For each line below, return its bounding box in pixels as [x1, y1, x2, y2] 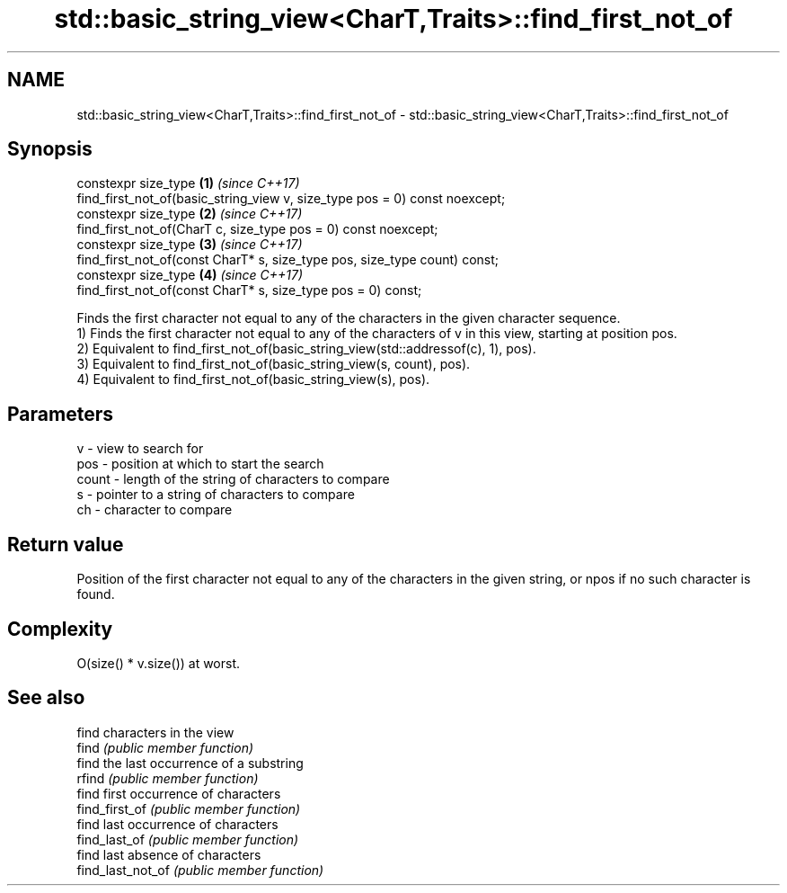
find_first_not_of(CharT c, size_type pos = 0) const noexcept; [76, 221, 438, 237]
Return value [7, 532, 124, 556]
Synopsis [7, 138, 93, 161]
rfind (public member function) [76, 770, 259, 786]
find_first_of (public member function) [76, 800, 301, 817]
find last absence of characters [76, 846, 261, 862]
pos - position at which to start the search [76, 456, 324, 472]
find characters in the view [76, 724, 234, 740]
